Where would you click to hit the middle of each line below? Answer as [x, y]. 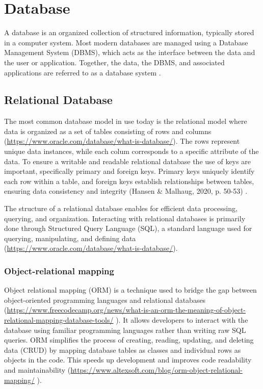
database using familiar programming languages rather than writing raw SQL [125, 330]
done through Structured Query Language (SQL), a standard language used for [128, 228]
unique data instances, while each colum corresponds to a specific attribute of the [131, 151]
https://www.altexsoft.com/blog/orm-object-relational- [156, 369]
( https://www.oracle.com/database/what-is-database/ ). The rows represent [122, 141]
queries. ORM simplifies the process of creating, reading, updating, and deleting [129, 340]
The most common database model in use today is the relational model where [126, 121]
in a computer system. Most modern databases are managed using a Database [126, 42]
